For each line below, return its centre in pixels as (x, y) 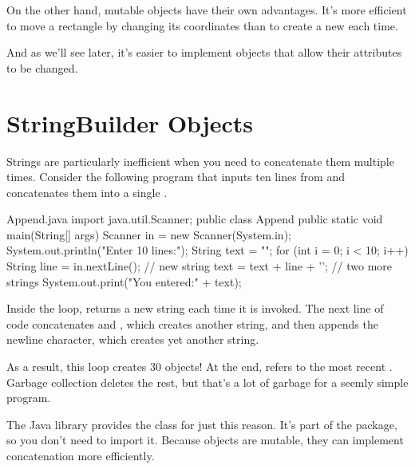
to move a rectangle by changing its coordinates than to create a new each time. (202, 25)
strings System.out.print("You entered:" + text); (124, 281)
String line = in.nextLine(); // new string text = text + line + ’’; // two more (199, 266)
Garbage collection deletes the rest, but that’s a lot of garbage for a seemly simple (207, 382)
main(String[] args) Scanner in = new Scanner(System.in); (149, 234)
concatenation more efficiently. (81, 455)
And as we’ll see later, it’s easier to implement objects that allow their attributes (204, 52)
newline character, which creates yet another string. (133, 339)
